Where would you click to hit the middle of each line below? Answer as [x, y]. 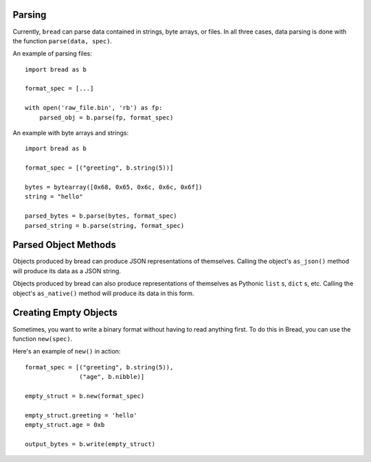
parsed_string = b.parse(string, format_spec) [105, 226]
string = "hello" [54, 197]
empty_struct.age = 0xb [65, 425]
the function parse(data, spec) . [63, 41]
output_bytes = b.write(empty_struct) [90, 444]
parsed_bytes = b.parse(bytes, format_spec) [101, 216]
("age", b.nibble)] [112, 377]
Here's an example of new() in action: [67, 351]
